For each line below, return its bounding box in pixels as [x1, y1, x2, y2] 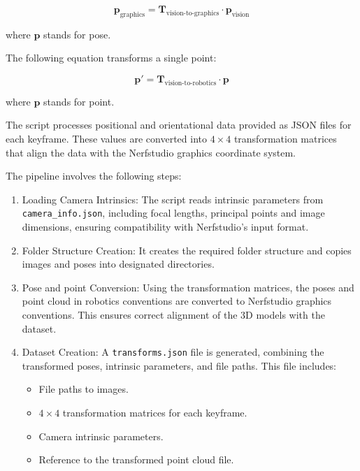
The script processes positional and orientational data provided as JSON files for [6, 117, 352, 132]
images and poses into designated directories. [22, 256, 215, 271]
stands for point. [43, 94, 115, 108]
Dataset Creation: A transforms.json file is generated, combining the [22, 345, 324, 359]
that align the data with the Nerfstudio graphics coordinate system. [6, 145, 296, 159]
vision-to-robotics [164, 79, 217, 87]
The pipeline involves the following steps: [6, 168, 182, 183]
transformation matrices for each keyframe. [62, 405, 247, 419]
